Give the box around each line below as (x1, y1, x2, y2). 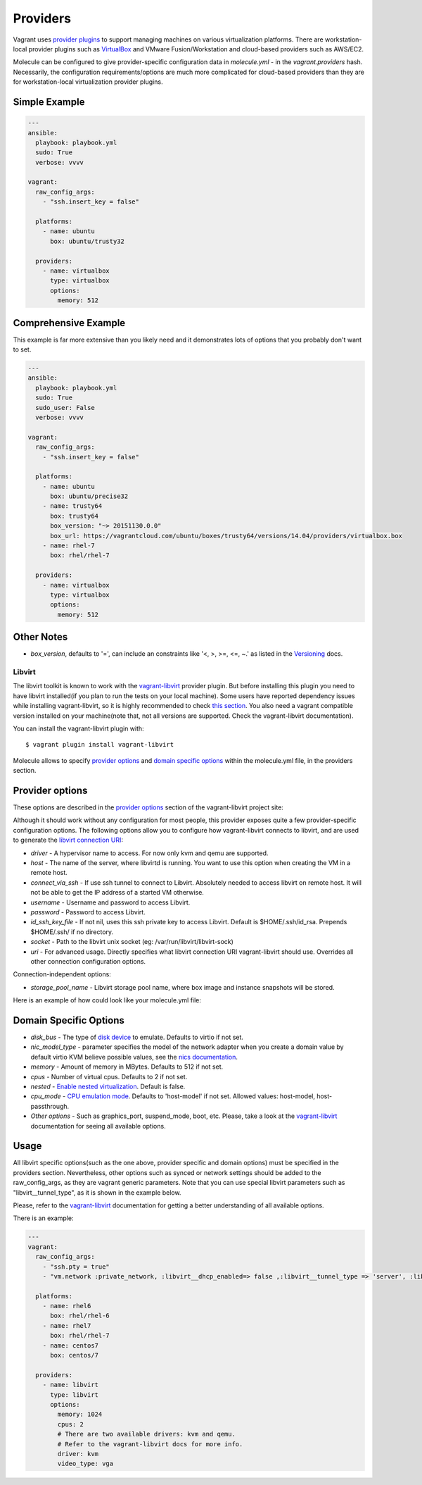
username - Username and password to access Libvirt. (30, 898, 191, 907)
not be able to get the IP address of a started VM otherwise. (30, 888, 204, 897)
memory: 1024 (57, 1410, 103, 1419)
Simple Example (13, 96, 85, 108)
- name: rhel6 (42, 1302, 91, 1310)
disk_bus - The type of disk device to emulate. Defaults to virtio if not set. (30, 1033, 244, 1041)
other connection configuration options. (30, 957, 146, 965)
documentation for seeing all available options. (30, 1121, 166, 1130)
